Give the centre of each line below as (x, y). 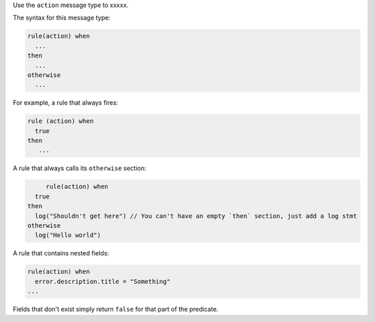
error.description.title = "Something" (103, 281)
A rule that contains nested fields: (61, 253)
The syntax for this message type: (62, 18)
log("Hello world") (68, 235)
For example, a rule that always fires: (65, 103)
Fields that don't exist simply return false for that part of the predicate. (116, 310)
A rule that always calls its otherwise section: (80, 168)
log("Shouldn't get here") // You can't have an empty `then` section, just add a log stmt (196, 216)
